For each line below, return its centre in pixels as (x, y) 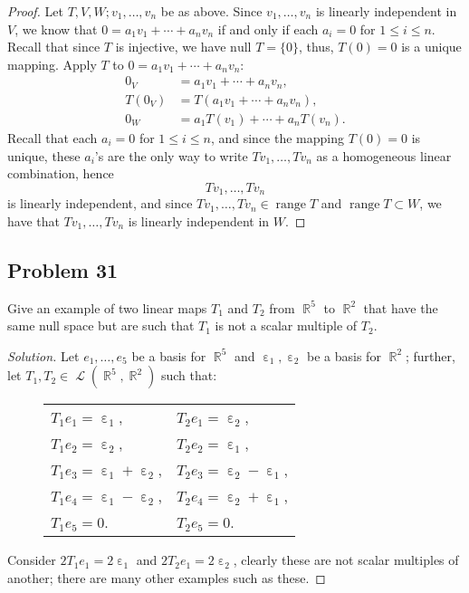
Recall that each (53, 137)
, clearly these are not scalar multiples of (346, 560)
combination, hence (61, 173)
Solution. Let (43, 355)
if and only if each (268, 29)
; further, (430, 355)
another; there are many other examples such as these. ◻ (167, 577)
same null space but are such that (101, 325)
